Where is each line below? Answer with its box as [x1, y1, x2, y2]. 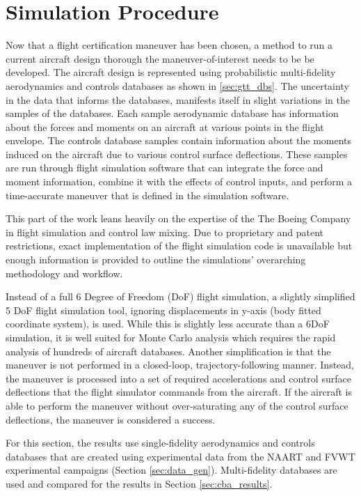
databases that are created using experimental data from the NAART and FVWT [6, 449, 355, 463]
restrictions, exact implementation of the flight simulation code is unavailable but [6, 238, 353, 253]
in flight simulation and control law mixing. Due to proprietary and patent [6, 224, 324, 239]
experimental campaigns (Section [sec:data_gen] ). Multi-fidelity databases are [6, 463, 337, 477]
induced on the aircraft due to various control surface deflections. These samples [6, 146, 348, 161]
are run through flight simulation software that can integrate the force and [6, 160, 323, 175]
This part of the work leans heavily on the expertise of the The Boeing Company [6, 211, 351, 226]
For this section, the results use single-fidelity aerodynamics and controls [6, 435, 315, 450]
